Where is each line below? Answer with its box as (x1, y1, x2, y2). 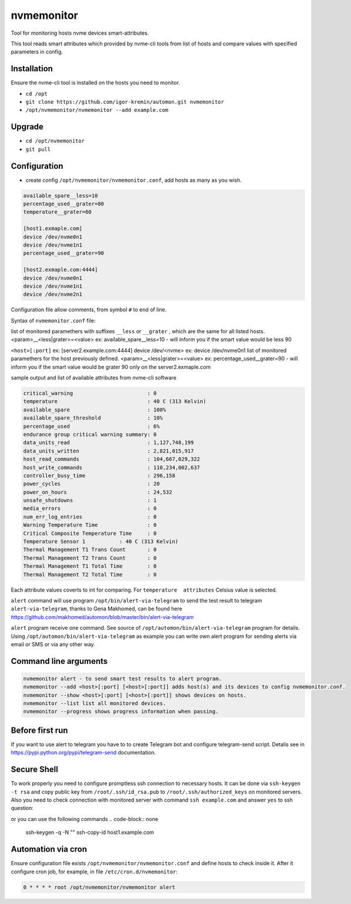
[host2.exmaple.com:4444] (23, 267, 98, 273)
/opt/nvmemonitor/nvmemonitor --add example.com (25, 107, 169, 114)
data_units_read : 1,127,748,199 (23, 439, 194, 446)
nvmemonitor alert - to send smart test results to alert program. (23, 675, 222, 682)
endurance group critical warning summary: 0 (23, 431, 157, 438)
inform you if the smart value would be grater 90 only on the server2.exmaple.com (11, 363, 211, 370)
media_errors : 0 (23, 505, 157, 512)
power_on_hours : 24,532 (23, 488, 173, 496)
